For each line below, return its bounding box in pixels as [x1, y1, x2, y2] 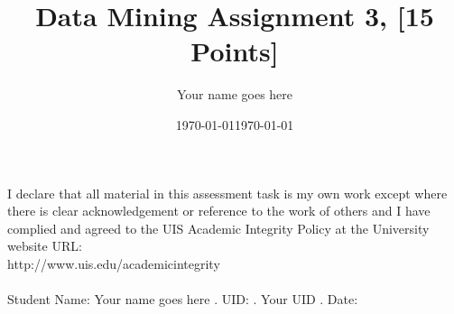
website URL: [7, 236, 82, 255]
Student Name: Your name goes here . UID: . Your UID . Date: [7, 290, 358, 309]
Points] [190, 32, 279, 69]
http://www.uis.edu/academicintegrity [7, 254, 220, 272]
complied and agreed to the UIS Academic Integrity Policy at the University [7, 218, 430, 237]
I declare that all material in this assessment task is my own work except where [7, 183, 448, 202]
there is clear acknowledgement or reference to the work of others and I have [7, 201, 431, 220]
